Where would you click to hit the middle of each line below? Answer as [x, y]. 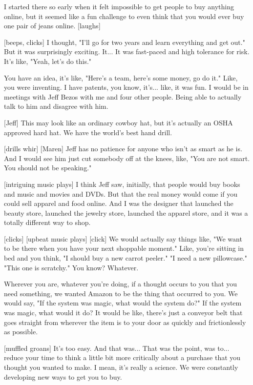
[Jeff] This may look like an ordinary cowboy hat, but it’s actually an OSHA [118, 122]
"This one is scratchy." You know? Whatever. [71, 267]
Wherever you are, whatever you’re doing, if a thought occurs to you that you [121, 284]
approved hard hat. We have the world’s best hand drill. [88, 132]
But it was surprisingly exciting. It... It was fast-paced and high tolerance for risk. [127, 51]
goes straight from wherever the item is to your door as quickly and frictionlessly [125, 322]
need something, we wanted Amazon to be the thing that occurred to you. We [121, 293]
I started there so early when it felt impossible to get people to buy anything [119, 6]
